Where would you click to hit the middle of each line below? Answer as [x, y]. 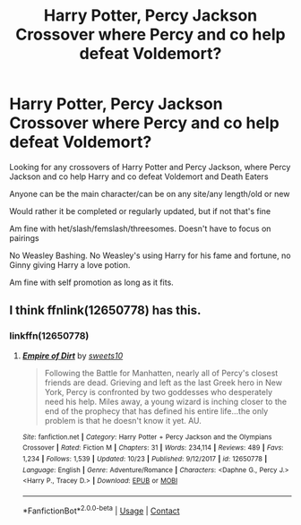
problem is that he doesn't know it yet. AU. [123, 420]
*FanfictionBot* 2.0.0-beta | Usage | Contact [101, 510]
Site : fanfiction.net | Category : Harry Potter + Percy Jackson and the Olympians [147, 437]
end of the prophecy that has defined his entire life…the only [156, 411]
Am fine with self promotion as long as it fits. [92, 282]
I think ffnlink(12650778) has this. [105, 310]
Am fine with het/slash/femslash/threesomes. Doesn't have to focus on [140, 228]
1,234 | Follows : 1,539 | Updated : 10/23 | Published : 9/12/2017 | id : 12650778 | [145, 459]
